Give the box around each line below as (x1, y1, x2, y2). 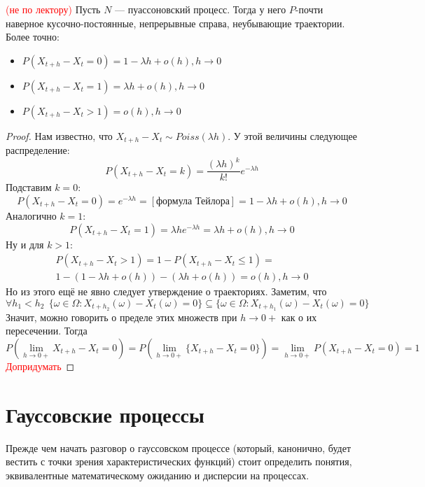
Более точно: (6, 29, 60, 44)
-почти (295, 2, 323, 16)
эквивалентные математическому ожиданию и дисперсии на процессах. (6, 467, 309, 482)
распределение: (6, 143, 70, 157)
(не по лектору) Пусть (6, 2, 101, 16)
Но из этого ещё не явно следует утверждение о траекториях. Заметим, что (6, 284, 327, 299)
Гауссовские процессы (6, 400, 204, 428)
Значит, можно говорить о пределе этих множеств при (6, 309, 237, 324)
